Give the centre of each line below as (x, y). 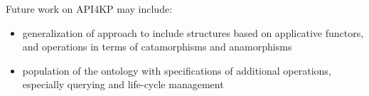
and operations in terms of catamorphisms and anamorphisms (157, 47)
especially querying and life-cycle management (123, 84)
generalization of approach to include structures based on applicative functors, (193, 32)
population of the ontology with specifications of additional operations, (177, 70)
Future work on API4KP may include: (89, 9)
